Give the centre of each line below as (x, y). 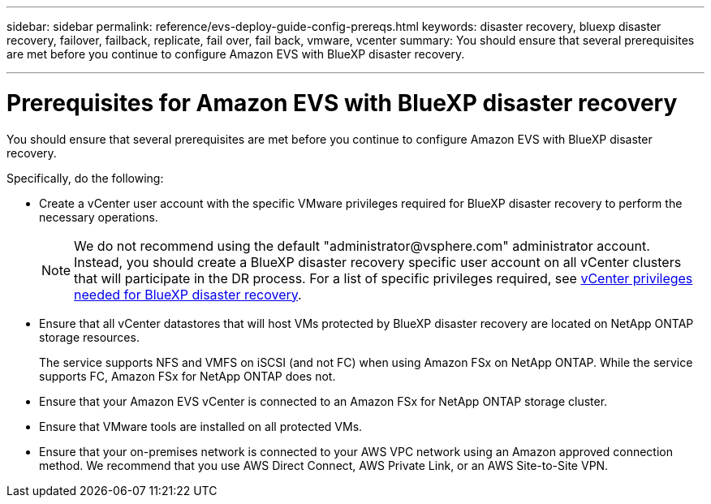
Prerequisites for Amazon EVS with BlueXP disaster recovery (342, 103)
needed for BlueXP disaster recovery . (188, 294)
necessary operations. (99, 217)
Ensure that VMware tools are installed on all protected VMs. (201, 426)
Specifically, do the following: (85, 178)
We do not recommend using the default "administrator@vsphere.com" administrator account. (362, 246)
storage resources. (89, 337)
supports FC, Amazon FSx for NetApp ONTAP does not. (187, 376)
